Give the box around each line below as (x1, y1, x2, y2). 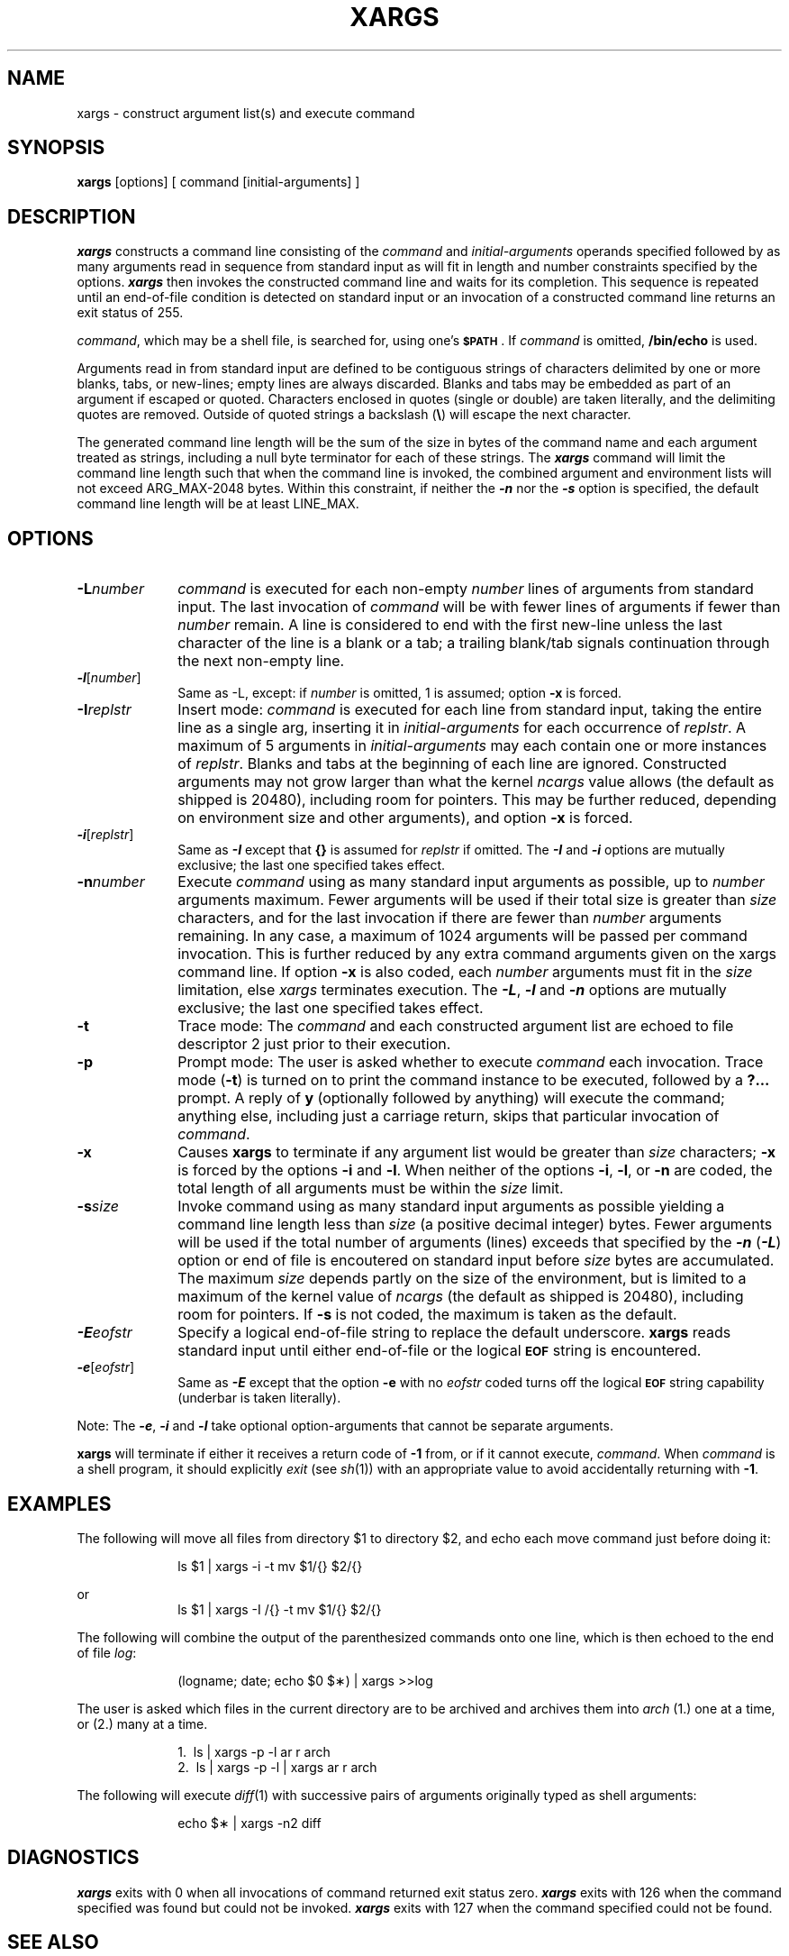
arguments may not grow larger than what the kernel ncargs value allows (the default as (177, 772, 775, 791)
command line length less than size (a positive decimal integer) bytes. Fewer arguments (177, 1215, 773, 1234)
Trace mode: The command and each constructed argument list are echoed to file (177, 1017, 734, 1036)
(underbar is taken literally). (177, 1390, 341, 1406)
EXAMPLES (7, 1492, 112, 1515)
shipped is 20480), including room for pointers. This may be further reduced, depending (177, 791, 777, 809)
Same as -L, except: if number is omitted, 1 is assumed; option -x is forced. (177, 685, 622, 701)
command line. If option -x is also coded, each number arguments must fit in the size (177, 963, 753, 982)
